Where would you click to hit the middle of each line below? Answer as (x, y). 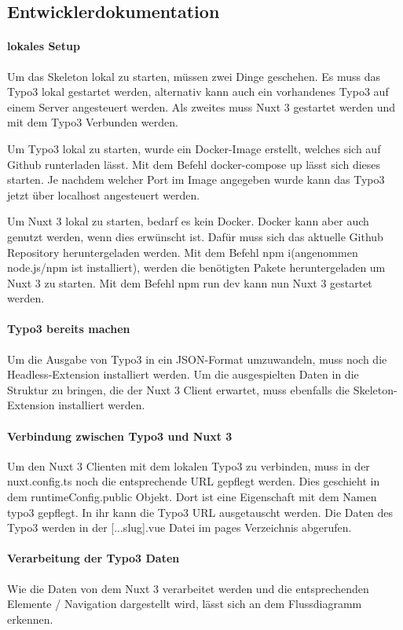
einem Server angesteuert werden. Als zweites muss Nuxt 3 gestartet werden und (201, 106)
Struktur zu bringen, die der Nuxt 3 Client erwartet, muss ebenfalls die (179, 389)
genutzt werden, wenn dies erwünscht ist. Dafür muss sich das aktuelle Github (195, 236)
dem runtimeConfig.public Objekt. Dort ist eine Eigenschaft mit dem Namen (192, 497)
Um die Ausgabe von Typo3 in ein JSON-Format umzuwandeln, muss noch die (197, 359)
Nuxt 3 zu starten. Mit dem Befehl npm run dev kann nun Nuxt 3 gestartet (190, 282)
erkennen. (30, 619)
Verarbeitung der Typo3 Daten (93, 558)
